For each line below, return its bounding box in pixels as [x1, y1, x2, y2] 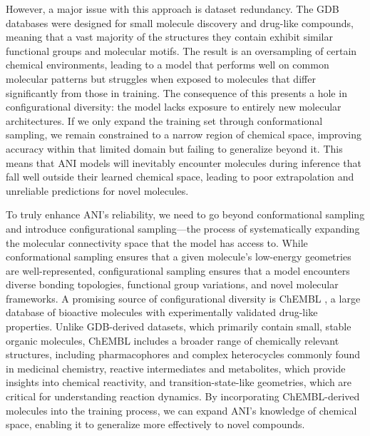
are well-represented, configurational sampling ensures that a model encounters [6, 263, 350, 278]
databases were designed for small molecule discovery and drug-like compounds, [6, 15, 354, 30]
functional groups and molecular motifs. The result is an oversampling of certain [6, 43, 357, 58]
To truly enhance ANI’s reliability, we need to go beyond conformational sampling [6, 207, 365, 222]
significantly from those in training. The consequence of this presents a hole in [6, 85, 347, 100]
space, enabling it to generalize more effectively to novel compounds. [6, 417, 305, 432]
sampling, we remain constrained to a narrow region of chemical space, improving [6, 127, 361, 142]
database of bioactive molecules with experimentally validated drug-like [6, 305, 318, 320]
